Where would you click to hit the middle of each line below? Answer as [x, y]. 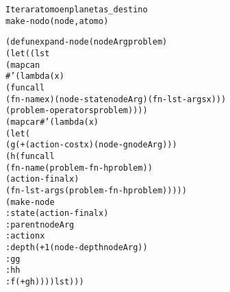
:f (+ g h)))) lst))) [45, 282]
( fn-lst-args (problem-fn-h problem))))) [96, 190]
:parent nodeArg [40, 224]
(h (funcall [30, 156]
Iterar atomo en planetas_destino [77, 10]
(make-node [30, 202]
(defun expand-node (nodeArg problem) [87, 42]
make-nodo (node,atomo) [57, 21]
